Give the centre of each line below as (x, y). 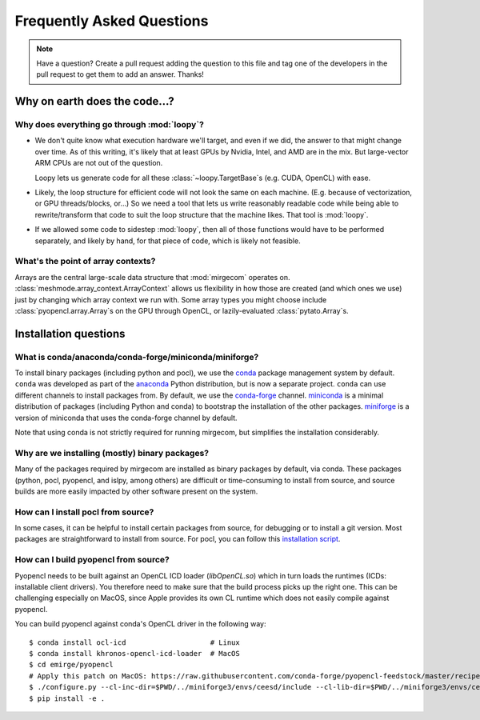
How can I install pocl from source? (84, 512)
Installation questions (70, 333)
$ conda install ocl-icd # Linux (134, 642)
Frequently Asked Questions (112, 21)
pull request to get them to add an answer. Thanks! (120, 74)
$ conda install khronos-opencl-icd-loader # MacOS (134, 653)
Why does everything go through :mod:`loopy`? (109, 125)
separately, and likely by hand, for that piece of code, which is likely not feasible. (168, 241)
